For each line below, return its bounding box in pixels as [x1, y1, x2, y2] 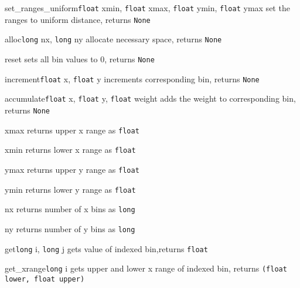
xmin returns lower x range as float [5, 143, 136, 156]
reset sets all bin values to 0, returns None [5, 52, 155, 65]
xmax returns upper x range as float [5, 123, 139, 136]
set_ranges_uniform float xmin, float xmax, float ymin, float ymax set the [5, 2, 290, 14]
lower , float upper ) [5, 274, 85, 283]
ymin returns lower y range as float [5, 183, 136, 195]
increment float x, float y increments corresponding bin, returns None [5, 72, 260, 85]
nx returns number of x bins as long [5, 203, 135, 215]
